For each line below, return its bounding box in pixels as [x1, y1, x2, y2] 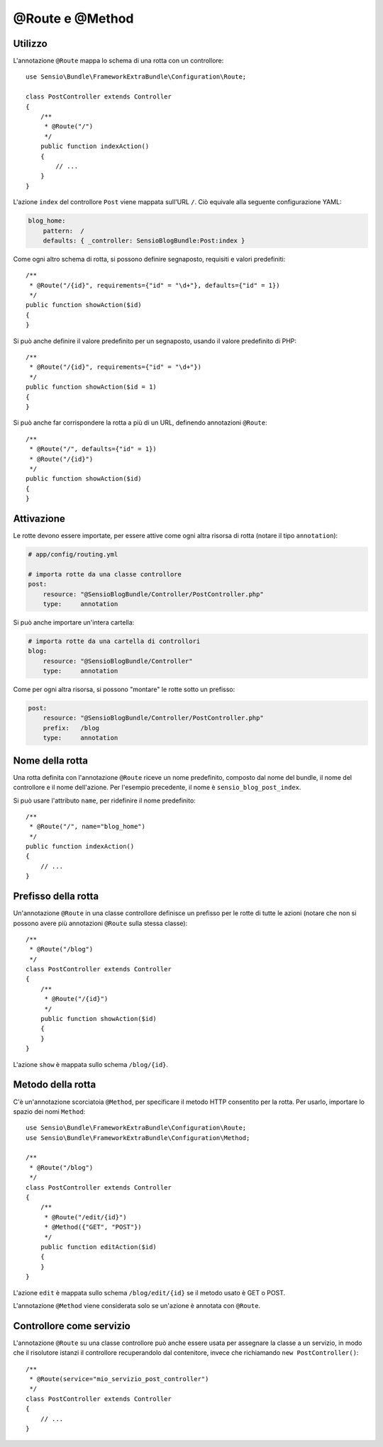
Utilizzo [13, 38, 48, 50]
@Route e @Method [13, 11, 134, 26]
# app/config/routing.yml [28, 550, 118, 558]
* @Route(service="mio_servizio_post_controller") [29, 1375, 209, 1383]
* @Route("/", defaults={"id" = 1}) [29, 445, 157, 453]
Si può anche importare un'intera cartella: [13, 618, 135, 627]
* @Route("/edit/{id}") [44, 1213, 127, 1221]
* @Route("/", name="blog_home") [29, 822, 145, 831]
